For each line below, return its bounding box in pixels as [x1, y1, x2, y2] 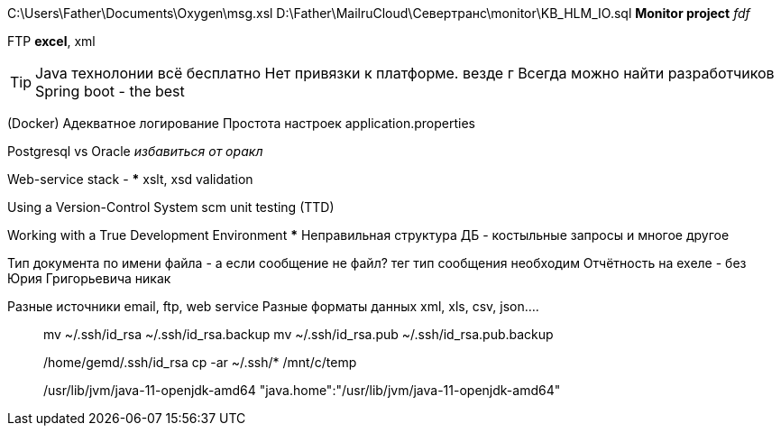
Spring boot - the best [35, 82, 185, 100]
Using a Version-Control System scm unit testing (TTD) [7, 199, 335, 215]
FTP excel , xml [7, 33, 96, 49]
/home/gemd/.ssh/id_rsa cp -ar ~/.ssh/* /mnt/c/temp [43, 355, 357, 370]
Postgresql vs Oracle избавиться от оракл [7, 143, 263, 159]
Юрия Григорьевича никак [7, 271, 171, 286]
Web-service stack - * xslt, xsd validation [7, 171, 253, 187]
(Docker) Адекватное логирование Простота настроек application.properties [7, 115, 475, 131]
